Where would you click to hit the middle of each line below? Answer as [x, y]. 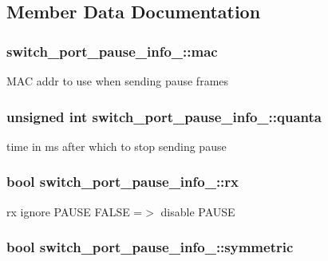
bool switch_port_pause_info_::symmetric [150, 247]
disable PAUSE [198, 211]
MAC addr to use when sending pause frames [118, 81]
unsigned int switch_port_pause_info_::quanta [164, 116]
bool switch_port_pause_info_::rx [123, 182]
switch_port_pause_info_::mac [112, 51]
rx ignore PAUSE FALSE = [75, 211]
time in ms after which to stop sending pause [117, 146]
